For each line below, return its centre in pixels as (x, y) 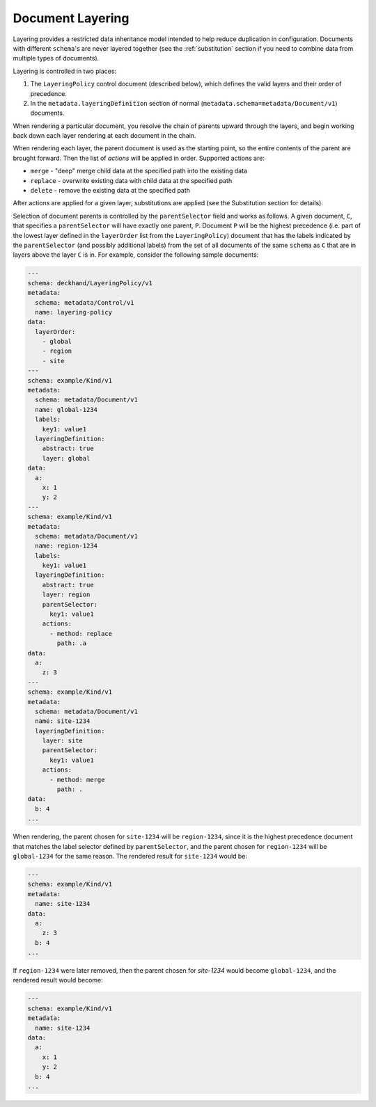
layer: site (63, 741)
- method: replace (81, 634)
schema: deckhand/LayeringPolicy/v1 (90, 283)
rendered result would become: (58, 980)
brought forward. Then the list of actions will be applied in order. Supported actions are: (139, 158)
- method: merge (77, 780)
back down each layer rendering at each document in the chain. (104, 136)
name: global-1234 (66, 409)
